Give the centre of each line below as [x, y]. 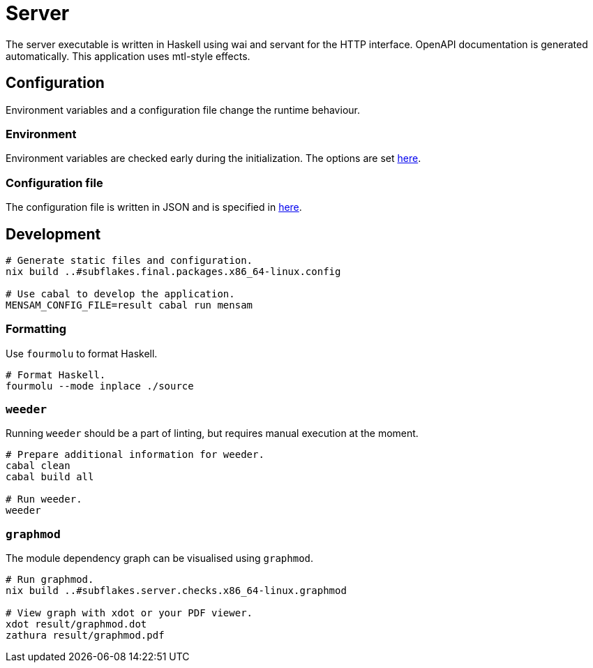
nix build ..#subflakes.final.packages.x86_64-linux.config [173, 271]
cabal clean [38, 466]
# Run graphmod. [50, 580]
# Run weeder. [44, 499]
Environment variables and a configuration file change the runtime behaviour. [183, 110]
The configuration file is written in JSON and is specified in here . [154, 207]
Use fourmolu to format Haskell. [82, 353]
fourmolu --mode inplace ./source [100, 386]
